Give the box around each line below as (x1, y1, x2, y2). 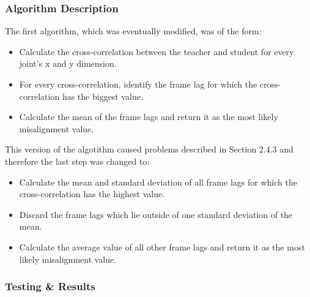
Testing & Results (5, 279, 95, 294)
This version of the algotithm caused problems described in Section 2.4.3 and (5, 143, 293, 156)
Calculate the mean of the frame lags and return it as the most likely (19, 110, 278, 123)
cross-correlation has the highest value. (19, 187, 165, 200)
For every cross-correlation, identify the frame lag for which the (19, 78, 257, 90)
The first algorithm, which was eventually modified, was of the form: (5, 24, 262, 37)
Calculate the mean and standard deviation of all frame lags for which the (19, 175, 297, 188)
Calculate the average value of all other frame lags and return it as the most (19, 240, 305, 253)
